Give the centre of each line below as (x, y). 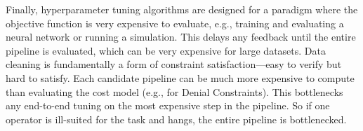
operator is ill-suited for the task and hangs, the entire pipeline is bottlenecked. (176, 119)
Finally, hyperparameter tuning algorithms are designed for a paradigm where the (182, 9)
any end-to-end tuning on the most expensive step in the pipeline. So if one (168, 105)
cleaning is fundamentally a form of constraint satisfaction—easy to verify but (174, 64)
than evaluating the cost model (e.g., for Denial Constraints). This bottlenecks (174, 91)
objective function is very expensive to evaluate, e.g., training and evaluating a (175, 23)
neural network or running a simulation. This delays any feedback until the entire (181, 37)
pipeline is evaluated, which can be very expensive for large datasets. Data (166, 50)
